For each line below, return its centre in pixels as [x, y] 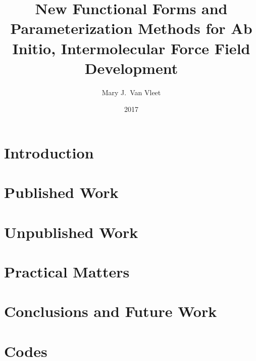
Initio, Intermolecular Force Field [131, 48]
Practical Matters [67, 271]
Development [131, 68]
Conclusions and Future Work [111, 311]
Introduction [49, 152]
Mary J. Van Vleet [131, 92]
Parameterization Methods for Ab [131, 28]
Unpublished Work [71, 232]
